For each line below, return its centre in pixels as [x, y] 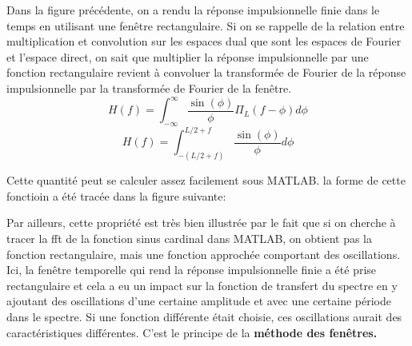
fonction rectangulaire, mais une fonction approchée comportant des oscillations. [204, 254]
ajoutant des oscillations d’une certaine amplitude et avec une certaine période [199, 301]
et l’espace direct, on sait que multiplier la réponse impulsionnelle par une [188, 56]
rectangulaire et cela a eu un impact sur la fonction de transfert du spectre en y [202, 285]
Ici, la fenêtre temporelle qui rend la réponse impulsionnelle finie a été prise [192, 270]
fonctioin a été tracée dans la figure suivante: [116, 195]
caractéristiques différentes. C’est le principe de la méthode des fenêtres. [192, 332]
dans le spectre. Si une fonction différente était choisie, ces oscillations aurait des [204, 316]
